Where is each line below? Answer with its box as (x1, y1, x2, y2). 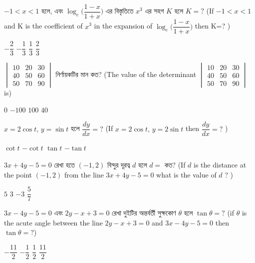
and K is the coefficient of (4, 20, 83, 31)
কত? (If (164, 159, 186, 170)
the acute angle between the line (4, 217, 103, 227)
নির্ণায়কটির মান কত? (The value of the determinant (55, 69, 197, 79)
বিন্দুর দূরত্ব (107, 159, 130, 170)
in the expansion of (94, 20, 153, 31)
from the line (64, 169, 104, 179)
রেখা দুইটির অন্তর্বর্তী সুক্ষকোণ (112, 207, 176, 218)
